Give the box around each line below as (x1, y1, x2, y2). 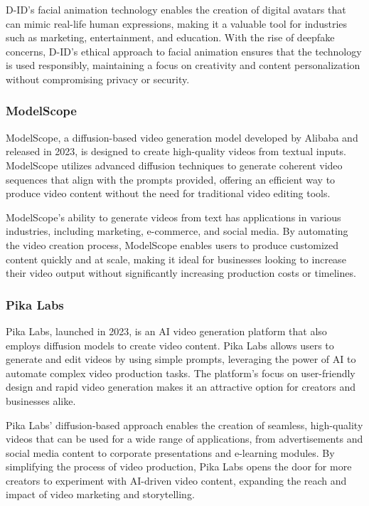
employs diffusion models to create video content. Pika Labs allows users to (6, 337, 334, 352)
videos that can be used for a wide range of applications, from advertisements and (6, 431, 363, 446)
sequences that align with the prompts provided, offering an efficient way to (6, 172, 336, 186)
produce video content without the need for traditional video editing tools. (6, 186, 331, 201)
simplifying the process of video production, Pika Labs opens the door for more (6, 459, 352, 474)
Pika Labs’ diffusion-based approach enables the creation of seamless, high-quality (6, 417, 363, 432)
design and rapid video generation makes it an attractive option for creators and (6, 379, 356, 394)
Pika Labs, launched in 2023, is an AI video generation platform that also (6, 323, 327, 338)
